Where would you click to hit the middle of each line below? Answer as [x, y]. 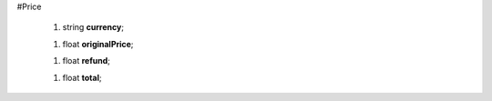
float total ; [82, 77]
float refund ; [87, 61]
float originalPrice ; [98, 44]
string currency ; [93, 27]
